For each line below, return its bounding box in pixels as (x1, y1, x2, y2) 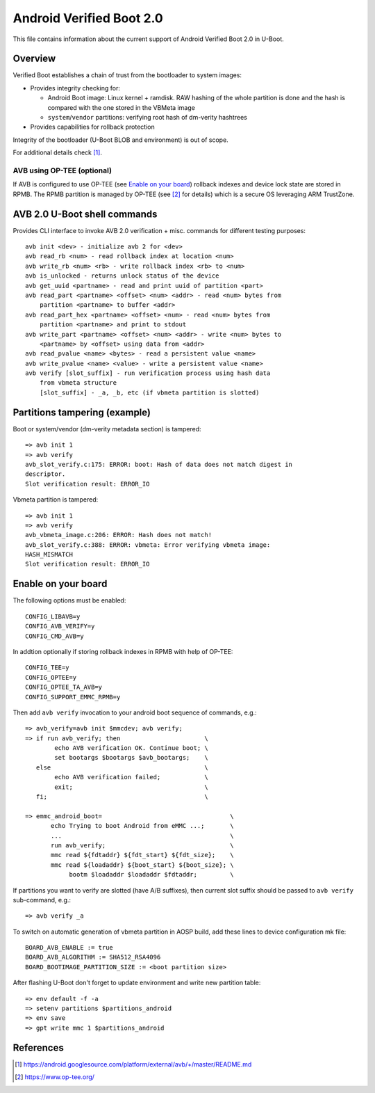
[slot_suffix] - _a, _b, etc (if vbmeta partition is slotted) (39, 388, 260, 397)
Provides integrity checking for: (30, 83, 121, 92)
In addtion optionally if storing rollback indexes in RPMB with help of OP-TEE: (12, 647, 233, 655)
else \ (35, 763, 208, 772)
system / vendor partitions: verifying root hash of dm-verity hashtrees (47, 113, 248, 122)
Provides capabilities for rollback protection (30, 122, 156, 131)
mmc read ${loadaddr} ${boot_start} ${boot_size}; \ (51, 861, 234, 869)
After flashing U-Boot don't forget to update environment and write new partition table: (12, 978, 261, 987)
